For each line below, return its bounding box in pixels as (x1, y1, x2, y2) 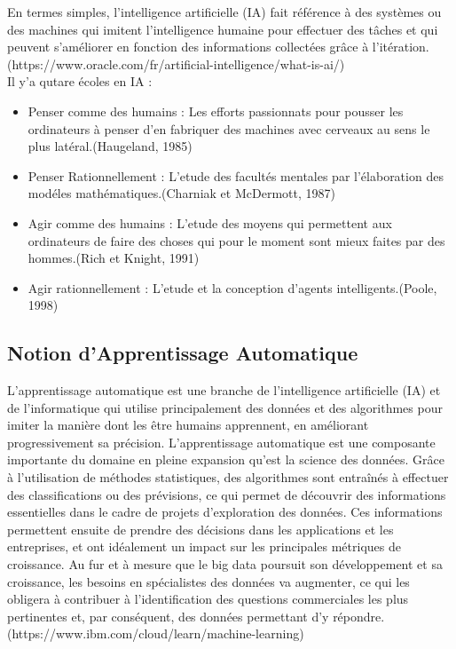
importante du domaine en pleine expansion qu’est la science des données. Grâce (7, 450, 444, 469)
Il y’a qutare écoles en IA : (7, 72, 153, 91)
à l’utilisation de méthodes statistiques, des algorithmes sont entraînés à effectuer (7, 468, 449, 487)
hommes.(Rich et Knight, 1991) (28, 249, 200, 267)
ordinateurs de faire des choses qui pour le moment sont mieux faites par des (28, 231, 445, 249)
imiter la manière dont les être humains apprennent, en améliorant (7, 416, 369, 434)
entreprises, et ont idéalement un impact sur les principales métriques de (7, 537, 401, 556)
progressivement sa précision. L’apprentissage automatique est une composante (7, 432, 436, 451)
